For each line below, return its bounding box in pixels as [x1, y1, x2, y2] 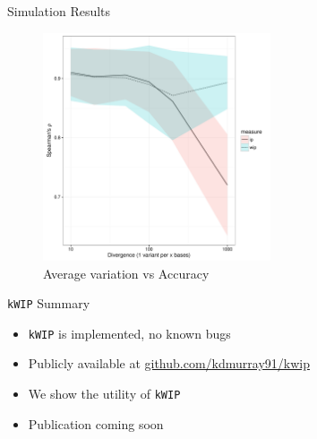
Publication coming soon [28, 414, 164, 433]
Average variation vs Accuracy [43, 263, 210, 282]
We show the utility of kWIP [28, 384, 181, 403]
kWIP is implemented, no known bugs [28, 323, 231, 342]
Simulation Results [7, 2, 111, 20]
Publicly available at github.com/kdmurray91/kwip [28, 354, 310, 373]
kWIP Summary [7, 294, 90, 313]
